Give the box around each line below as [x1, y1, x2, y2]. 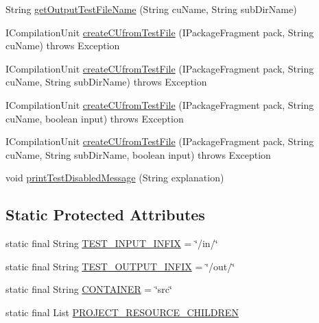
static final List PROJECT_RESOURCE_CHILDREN [5, 305, 239, 319]
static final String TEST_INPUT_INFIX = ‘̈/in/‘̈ [5, 236, 218, 250]
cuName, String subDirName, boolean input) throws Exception [5, 147, 271, 161]
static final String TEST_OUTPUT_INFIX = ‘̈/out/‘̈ [5, 259, 235, 273]
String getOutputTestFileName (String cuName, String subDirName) [5, 2, 297, 16]
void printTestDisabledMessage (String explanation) [5, 170, 224, 185]
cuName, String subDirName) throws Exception [5, 75, 207, 89]
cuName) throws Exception [5, 38, 120, 53]
